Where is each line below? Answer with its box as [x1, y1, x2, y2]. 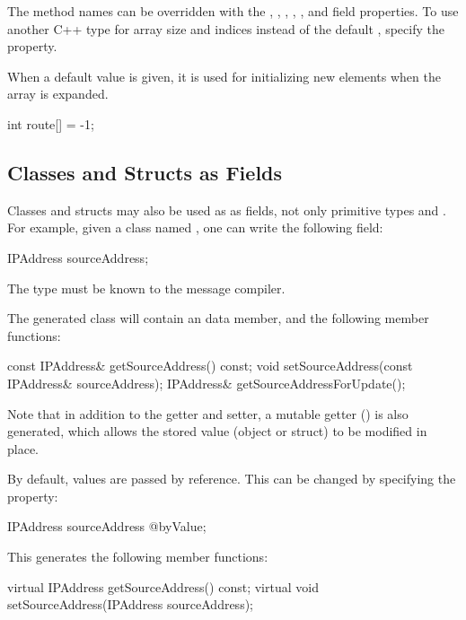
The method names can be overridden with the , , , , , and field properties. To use [7, 2, 459, 20]
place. [7, 439, 39, 458]
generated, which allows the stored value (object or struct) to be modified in [7, 422, 427, 441]
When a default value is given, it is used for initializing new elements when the [7, 66, 441, 85]
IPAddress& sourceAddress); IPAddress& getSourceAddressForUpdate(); [7, 373, 406, 392]
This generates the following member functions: [7, 547, 268, 566]
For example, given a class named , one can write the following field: [7, 218, 383, 237]
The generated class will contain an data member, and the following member [7, 309, 429, 327]
